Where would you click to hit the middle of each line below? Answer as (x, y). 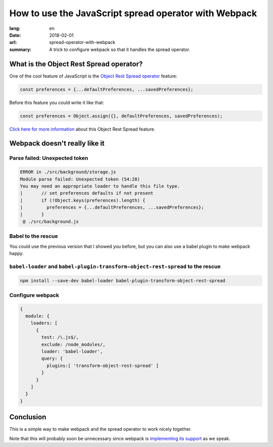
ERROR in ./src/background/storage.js (68, 172)
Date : (15, 35)
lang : (15, 28)
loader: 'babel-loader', (72, 352)
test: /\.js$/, (60, 337)
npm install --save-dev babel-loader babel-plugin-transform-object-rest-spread (123, 280)
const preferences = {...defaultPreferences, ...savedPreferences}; (107, 89)
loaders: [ (44, 323)
